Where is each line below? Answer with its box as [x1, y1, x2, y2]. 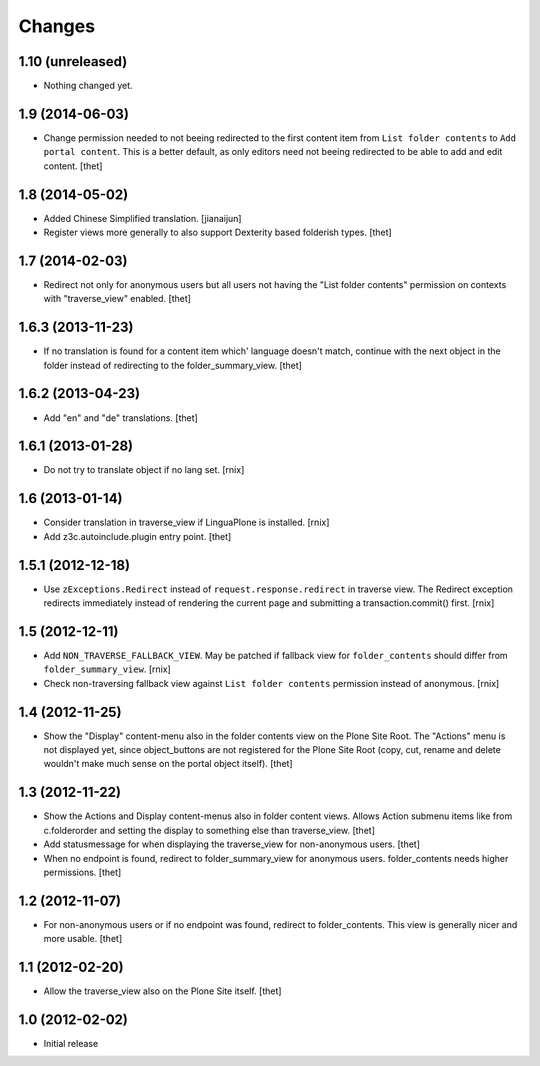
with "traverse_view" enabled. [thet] [43, 293, 192, 305]
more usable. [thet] [43, 933, 123, 945]
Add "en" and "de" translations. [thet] [43, 411, 199, 424]
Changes [18, 15, 95, 37]
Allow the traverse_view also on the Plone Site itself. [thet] [43, 985, 282, 997]
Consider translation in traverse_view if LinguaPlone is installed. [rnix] [43, 516, 330, 529]
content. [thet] [43, 160, 103, 172]
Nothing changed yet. [43, 80, 134, 92]
